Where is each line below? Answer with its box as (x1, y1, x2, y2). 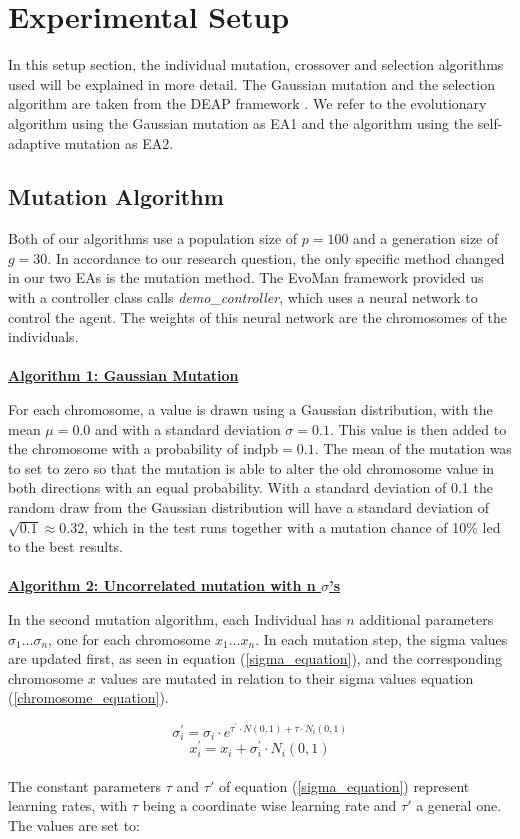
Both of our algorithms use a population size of (8, 228, 298, 249)
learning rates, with (8, 795, 128, 816)
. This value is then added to (329, 418, 507, 439)
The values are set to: (8, 814, 140, 835)
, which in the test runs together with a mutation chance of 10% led (84, 516, 501, 537)
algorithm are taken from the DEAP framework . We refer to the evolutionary (8, 93, 487, 114)
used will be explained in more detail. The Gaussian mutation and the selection (8, 73, 495, 94)
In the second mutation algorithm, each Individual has (8, 608, 342, 629)
